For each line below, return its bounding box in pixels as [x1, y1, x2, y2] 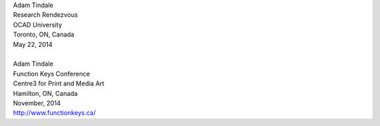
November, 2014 [13, 99, 61, 107]
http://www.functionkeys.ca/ [13, 108, 96, 117]
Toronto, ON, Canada [13, 30, 75, 38]
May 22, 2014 [13, 40, 53, 48]
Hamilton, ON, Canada [13, 89, 78, 97]
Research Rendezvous [13, 10, 78, 19]
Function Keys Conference [13, 69, 91, 78]
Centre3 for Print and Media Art [13, 79, 105, 87]
